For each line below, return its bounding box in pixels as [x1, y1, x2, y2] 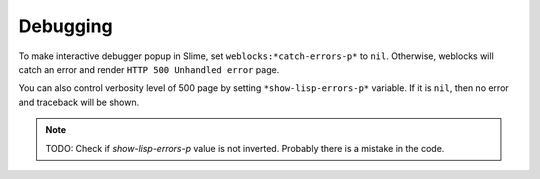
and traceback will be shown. [18, 96, 140, 108]
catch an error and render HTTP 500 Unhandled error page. [18, 63, 280, 75]
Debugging [18, 15, 114, 37]
